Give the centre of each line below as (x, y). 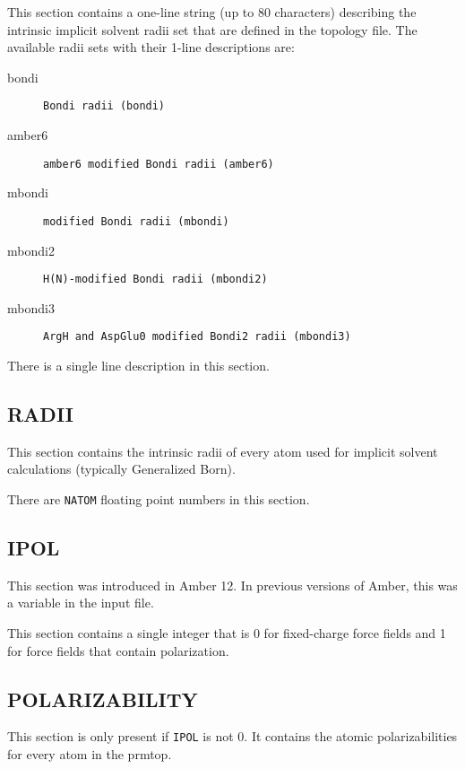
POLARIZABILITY (103, 699)
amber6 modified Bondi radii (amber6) (159, 164)
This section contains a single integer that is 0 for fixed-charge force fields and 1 (227, 633)
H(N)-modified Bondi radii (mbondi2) (155, 280)
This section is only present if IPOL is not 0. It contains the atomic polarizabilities (232, 736)
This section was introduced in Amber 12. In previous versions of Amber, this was (232, 585)
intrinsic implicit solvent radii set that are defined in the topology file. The (212, 29)
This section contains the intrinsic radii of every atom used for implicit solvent (223, 451)
